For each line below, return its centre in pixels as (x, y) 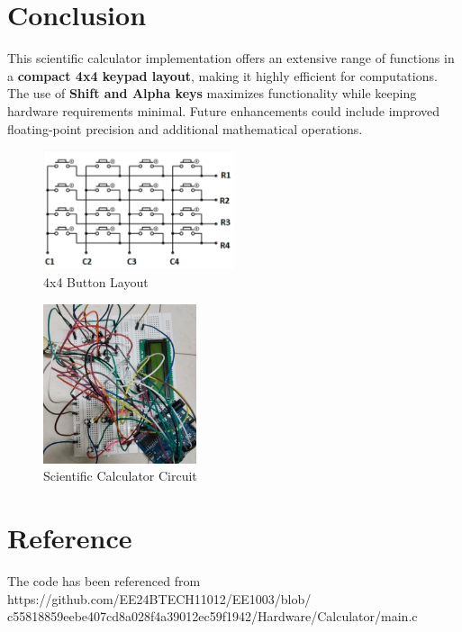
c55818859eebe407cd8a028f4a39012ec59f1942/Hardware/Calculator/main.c (213, 616)
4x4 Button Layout (96, 282)
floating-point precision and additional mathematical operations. (185, 128)
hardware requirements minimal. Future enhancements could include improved (224, 110)
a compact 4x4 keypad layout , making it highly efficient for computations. (222, 75)
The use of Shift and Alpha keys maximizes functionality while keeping (212, 93)
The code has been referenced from (104, 581)
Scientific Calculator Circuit (120, 476)
